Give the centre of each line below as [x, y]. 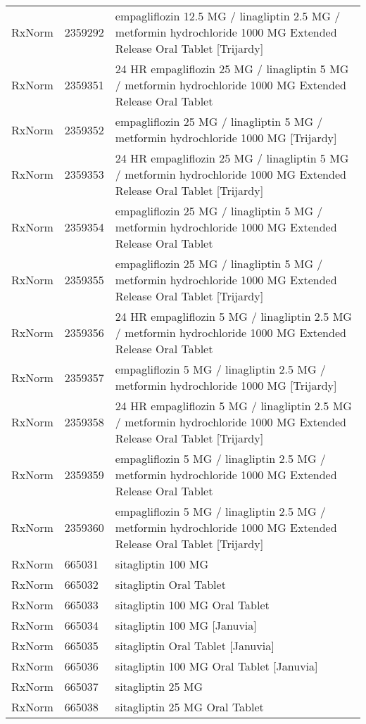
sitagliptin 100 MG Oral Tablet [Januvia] [216, 666]
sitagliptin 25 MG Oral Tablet [189, 707]
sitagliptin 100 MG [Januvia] [186, 625]
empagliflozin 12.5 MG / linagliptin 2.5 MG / [228, 16]
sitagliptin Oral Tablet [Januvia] [195, 646]
